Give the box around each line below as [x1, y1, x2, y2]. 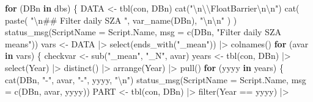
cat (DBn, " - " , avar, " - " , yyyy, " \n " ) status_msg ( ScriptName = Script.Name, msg [5, 73, 306, 86]
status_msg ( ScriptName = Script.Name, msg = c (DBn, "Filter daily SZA [5, 25, 281, 38]
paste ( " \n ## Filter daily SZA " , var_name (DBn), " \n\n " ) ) [5, 13, 237, 26]
